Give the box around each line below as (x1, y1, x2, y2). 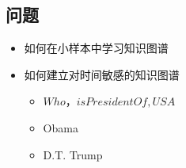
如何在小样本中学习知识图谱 (24, 40, 169, 56)
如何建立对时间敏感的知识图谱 (24, 66, 180, 82)
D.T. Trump (43, 146, 103, 162)
